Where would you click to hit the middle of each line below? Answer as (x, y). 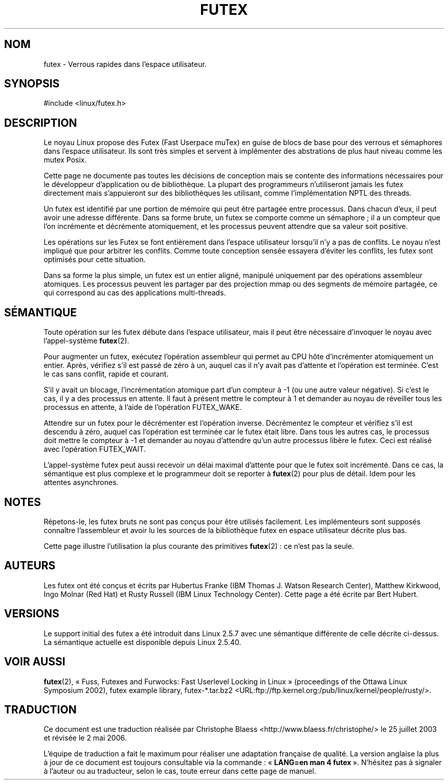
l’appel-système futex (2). (86, 341)
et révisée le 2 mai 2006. (85, 738)
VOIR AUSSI (35, 662)
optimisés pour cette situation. (95, 260)
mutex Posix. (65, 160)
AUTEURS (30, 566)
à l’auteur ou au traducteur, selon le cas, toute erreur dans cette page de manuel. (180, 771)
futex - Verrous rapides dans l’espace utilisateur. (125, 64)
